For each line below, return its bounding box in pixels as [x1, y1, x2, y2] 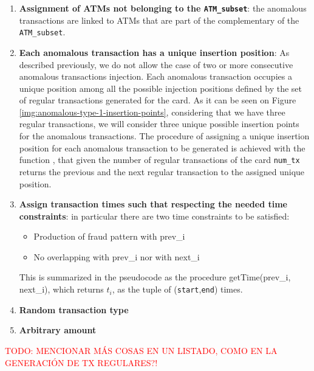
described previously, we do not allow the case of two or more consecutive [19, 58, 293, 71]
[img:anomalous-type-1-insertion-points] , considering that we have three [19, 105, 285, 118]
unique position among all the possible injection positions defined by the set [19, 81, 302, 94]
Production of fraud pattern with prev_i [33, 230, 185, 243]
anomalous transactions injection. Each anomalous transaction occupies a [19, 70, 292, 83]
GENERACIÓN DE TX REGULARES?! [5, 356, 158, 369]
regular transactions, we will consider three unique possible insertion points [19, 117, 299, 130]
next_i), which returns [19, 283, 104, 296]
